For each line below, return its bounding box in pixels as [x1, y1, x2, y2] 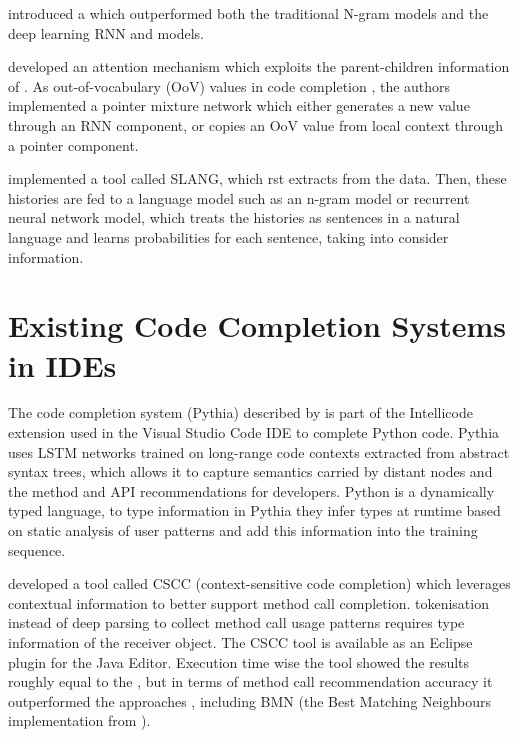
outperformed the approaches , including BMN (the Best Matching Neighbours [8, 690, 492, 711]
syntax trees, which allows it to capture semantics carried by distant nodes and [8, 461, 493, 482]
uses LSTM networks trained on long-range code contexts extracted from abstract [8, 441, 510, 462]
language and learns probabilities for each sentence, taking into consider [8, 226, 449, 247]
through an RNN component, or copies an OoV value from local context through [8, 114, 504, 135]
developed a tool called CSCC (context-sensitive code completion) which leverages [8, 573, 511, 594]
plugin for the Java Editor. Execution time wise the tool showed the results [8, 651, 470, 672]
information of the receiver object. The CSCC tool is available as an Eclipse [8, 631, 473, 652]
